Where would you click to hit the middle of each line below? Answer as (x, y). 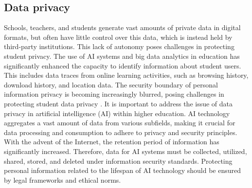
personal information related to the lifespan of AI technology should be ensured (123, 170)
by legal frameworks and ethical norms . (63, 179)
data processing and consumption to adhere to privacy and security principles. (121, 132)
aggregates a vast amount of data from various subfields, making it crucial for (120, 123)
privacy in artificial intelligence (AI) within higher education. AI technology (117, 113)
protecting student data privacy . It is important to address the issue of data (118, 103)
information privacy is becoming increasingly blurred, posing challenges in (114, 94)
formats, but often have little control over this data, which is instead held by (118, 37)
